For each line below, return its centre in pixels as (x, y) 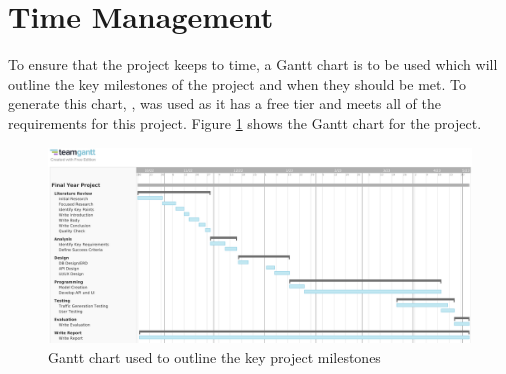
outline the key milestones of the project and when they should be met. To (237, 83)
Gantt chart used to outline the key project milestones (214, 356)
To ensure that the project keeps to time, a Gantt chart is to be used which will (253, 64)
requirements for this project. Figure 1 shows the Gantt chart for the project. (245, 122)
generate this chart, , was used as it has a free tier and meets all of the (225, 103)
